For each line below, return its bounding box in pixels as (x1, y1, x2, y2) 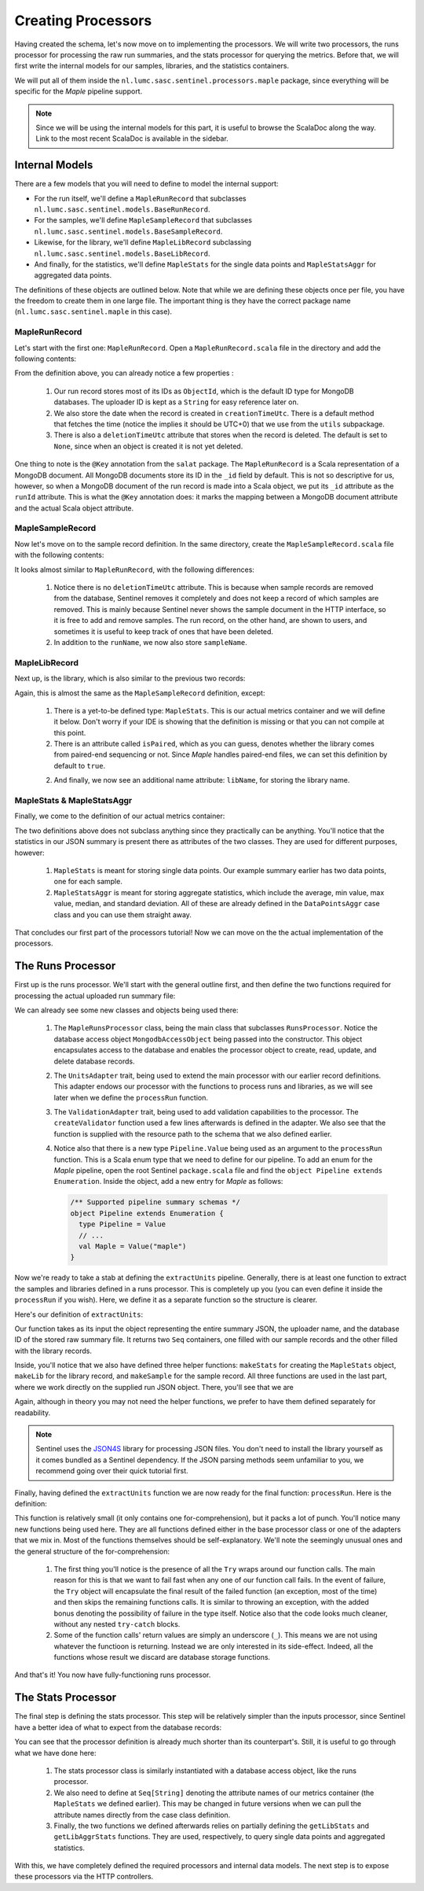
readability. (14, 1408, 51, 1417)
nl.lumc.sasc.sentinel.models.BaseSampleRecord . (34, 227, 223, 236)
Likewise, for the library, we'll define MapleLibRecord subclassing (34, 238, 251, 247)
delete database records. (53, 1056, 135, 1066)
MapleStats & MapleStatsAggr (14, 795, 133, 805)
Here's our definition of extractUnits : (14, 1310, 144, 1319)
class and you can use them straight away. (53, 909, 192, 920)
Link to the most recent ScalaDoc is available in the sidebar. (35, 134, 229, 143)
